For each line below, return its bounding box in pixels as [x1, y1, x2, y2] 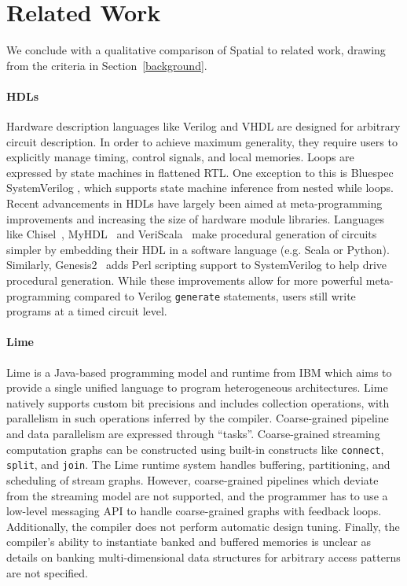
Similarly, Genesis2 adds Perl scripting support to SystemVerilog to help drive [6, 256, 387, 273]
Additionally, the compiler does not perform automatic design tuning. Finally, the [6, 518, 400, 534]
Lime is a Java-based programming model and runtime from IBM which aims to [6, 363, 392, 380]
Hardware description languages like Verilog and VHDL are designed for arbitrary [6, 118, 401, 135]
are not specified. [6, 564, 88, 580]
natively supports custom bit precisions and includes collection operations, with [6, 394, 390, 411]
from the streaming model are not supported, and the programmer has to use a [6, 487, 388, 503]
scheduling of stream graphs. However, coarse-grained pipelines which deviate [6, 471, 379, 488]
